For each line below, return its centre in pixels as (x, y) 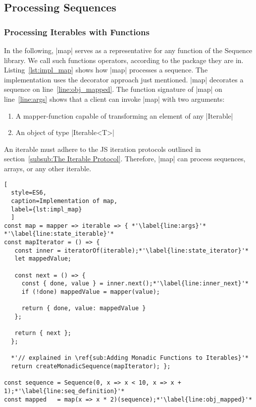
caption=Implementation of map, (64, 201)
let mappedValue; (43, 259)
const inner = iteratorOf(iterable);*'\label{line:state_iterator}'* (131, 250)
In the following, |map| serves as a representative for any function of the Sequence (128, 50)
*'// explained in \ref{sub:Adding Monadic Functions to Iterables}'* (130, 358)
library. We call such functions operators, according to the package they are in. (124, 60)
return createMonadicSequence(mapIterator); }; (91, 366)
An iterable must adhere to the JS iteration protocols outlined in (102, 149)
